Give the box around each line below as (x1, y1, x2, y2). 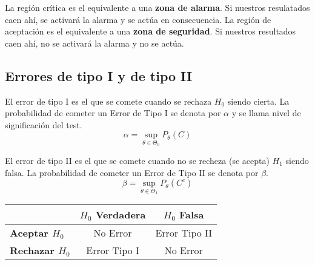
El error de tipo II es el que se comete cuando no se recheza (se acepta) (5, 154, 270, 166)
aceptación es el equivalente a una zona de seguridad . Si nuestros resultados (5, 25, 296, 38)
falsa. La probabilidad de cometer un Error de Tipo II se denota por (5, 166, 259, 178)
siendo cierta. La (227, 94, 290, 107)
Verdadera (95, 207, 146, 221)
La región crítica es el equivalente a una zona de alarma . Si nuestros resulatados (5, 1, 310, 13)
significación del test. (5, 118, 82, 131)
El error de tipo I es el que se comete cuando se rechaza (5, 94, 212, 107)
